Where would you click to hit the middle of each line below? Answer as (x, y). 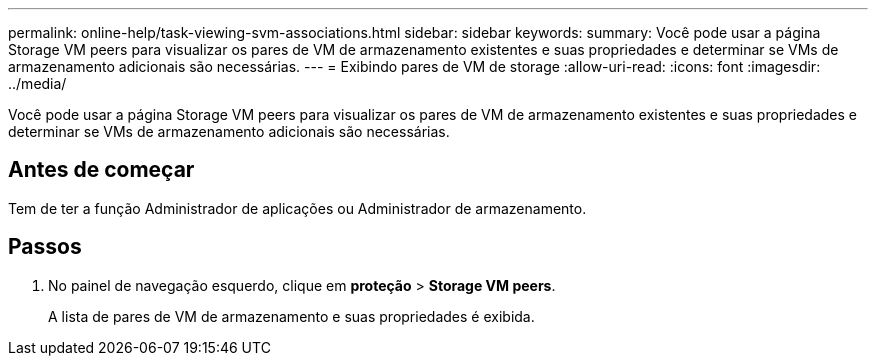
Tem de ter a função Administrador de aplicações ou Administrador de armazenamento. (297, 208)
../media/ (37, 83)
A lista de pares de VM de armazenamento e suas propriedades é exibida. (291, 316)
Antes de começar (101, 170)
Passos (45, 247)
